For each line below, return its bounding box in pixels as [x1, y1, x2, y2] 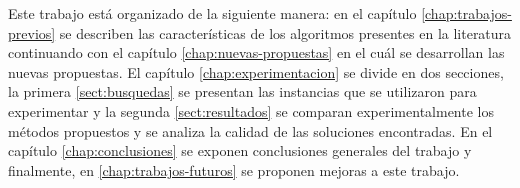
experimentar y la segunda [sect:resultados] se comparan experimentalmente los [8, 100, 494, 121]
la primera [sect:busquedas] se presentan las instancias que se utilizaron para [8, 81, 477, 102]
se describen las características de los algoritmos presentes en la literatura [59, 22, 512, 43]
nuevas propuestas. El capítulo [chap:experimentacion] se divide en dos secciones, [8, 61, 504, 82]
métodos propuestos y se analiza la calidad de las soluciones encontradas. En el [8, 120, 493, 141]
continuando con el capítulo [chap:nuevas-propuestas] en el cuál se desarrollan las [8, 42, 505, 63]
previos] [8, 22, 56, 43]
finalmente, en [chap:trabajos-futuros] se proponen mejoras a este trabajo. [8, 159, 460, 180]
